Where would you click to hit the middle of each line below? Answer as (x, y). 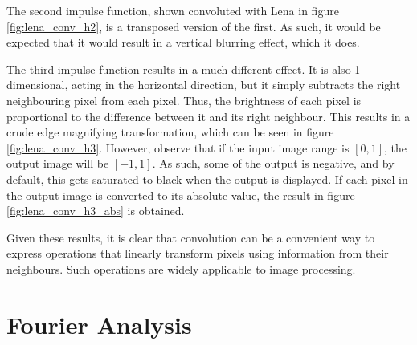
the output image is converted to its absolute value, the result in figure (181, 195)
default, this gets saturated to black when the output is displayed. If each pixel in (207, 179)
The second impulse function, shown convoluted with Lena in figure (173, 10)
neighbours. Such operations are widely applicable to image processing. (181, 268)
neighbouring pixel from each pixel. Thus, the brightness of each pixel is (184, 100)
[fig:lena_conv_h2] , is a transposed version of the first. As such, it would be (194, 26)
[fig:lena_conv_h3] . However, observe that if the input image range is (178, 147)
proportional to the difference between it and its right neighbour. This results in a (208, 116)
